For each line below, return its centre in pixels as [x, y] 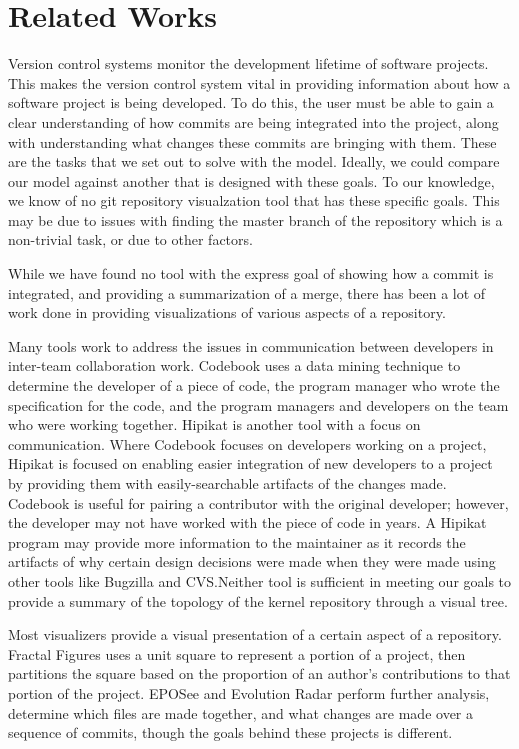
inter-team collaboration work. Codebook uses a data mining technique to [234, 365]
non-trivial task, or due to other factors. [130, 239]
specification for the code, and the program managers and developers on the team [258, 404]
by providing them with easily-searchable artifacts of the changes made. [227, 483]
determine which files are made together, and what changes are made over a [241, 712]
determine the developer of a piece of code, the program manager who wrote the [254, 385]
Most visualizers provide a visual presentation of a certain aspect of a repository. [255, 634]
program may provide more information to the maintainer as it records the [237, 541]
